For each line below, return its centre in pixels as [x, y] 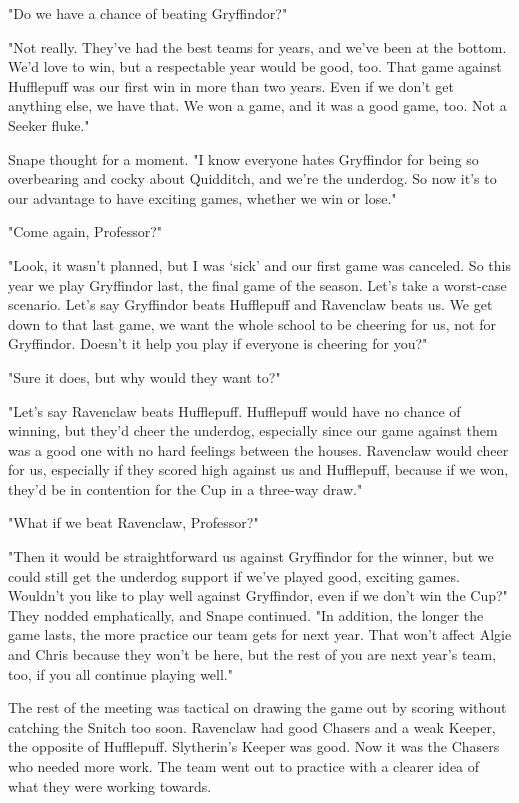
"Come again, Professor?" [85, 231]
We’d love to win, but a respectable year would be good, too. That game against [255, 66]
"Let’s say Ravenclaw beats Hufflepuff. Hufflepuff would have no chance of [234, 410]
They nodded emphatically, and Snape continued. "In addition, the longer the [246, 614]
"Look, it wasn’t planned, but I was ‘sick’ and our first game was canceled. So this [259, 264]
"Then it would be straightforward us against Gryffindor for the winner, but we [251, 556]
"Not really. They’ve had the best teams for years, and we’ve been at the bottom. [257, 46]
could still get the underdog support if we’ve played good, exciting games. [234, 575]
